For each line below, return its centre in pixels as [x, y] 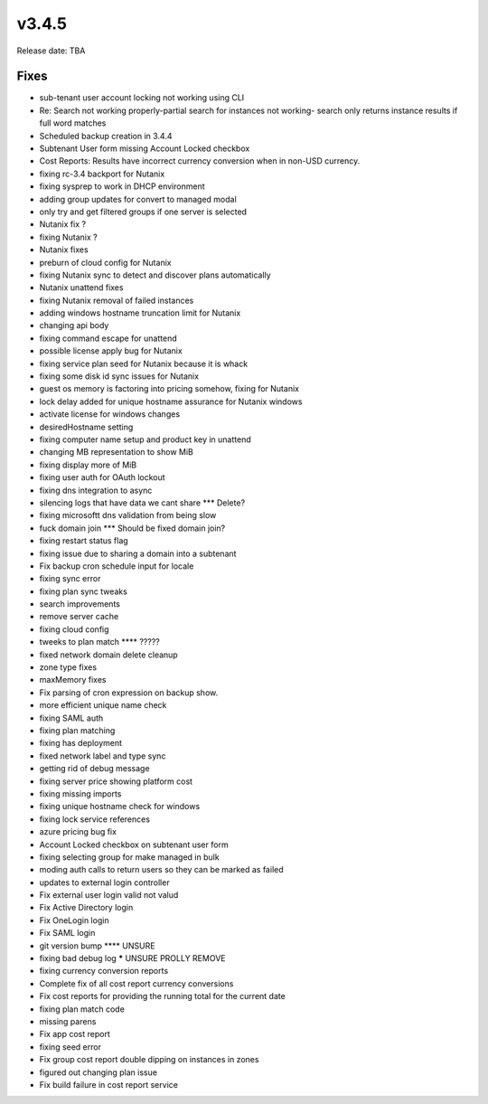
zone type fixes [68, 667]
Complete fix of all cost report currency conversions [136, 983]
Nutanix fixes [64, 250]
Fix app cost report [75, 1034]
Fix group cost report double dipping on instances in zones [149, 1060]
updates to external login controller [105, 882]
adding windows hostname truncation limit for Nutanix [140, 313]
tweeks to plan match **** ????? [99, 642]
